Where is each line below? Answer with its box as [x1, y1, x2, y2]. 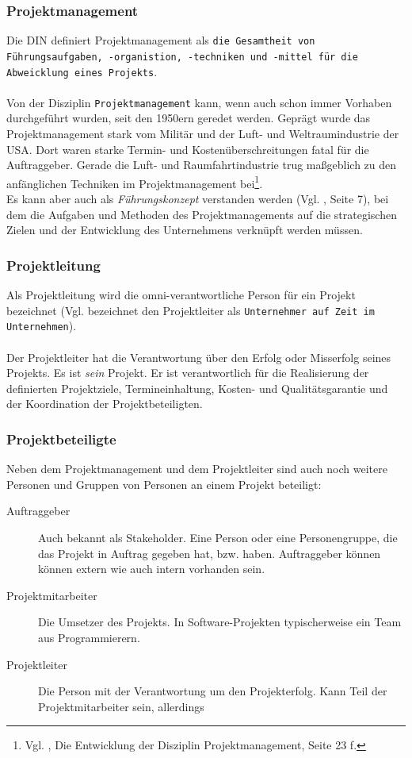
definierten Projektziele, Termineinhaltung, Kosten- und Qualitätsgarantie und [6, 379, 388, 396]
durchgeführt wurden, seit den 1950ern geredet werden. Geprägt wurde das [6, 110, 371, 126]
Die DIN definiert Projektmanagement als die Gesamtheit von [6, 32, 315, 48]
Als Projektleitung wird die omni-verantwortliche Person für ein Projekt [6, 287, 356, 303]
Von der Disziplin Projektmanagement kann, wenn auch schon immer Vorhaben [6, 94, 392, 110]
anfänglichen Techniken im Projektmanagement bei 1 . [6, 172, 263, 191]
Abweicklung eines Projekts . [6, 63, 158, 79]
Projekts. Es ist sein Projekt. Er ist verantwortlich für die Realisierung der [6, 364, 369, 381]
